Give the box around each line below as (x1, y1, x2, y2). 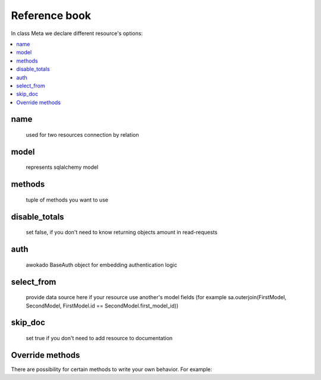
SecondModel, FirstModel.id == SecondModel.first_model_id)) (26, 302, 179, 309)
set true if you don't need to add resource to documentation (26, 334, 173, 341)
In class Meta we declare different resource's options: (11, 30, 143, 37)
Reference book (11, 9, 92, 22)
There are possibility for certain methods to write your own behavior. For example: (11, 366, 212, 373)
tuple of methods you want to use (26, 196, 108, 203)
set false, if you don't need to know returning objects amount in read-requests (26, 229, 218, 236)
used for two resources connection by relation (26, 131, 139, 139)
